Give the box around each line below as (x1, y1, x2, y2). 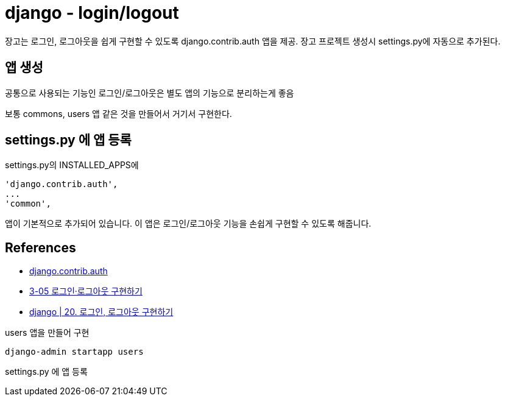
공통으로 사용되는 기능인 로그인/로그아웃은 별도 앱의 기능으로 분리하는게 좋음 (5, 87, 294, 98)
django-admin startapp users (5, 347, 144, 357)
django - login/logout (5, 2, 179, 23)
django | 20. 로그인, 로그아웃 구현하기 (29, 307, 174, 318)
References (5, 240, 76, 255)
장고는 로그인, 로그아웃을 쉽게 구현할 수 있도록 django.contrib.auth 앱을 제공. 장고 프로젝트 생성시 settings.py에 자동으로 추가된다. (5, 35, 501, 46)
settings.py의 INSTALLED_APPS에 (5, 160, 139, 171)
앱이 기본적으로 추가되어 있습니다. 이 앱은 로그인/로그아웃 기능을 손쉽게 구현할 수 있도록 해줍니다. (5, 218, 372, 229)
